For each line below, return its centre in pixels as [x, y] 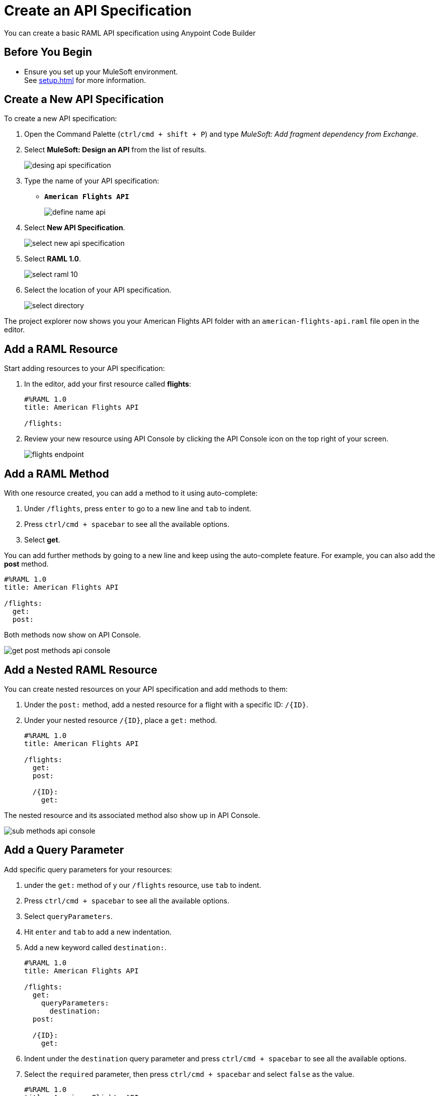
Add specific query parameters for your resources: [88, 869]
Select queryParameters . [68, 916]
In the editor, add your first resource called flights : [108, 384]
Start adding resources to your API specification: [84, 369]
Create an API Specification [98, 11]
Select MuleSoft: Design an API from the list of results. [115, 150]
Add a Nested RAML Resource [81, 670]
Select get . [42, 540]
